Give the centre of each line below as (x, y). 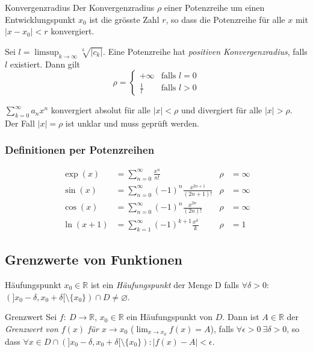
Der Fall (20, 123)
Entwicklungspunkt (40, 19)
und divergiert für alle (222, 110)
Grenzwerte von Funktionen (94, 259)
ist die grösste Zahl (124, 19)
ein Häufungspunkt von (170, 317)
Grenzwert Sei (31, 317)
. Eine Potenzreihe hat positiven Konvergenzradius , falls (205, 51)
